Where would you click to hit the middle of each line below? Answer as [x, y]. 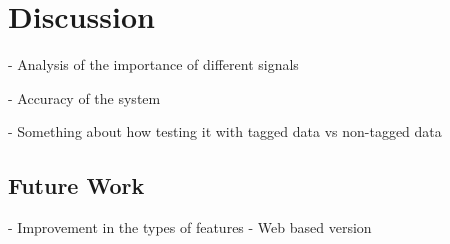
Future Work [76, 185]
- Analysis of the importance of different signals [153, 64]
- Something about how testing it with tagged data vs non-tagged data [225, 131]
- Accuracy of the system [84, 97]
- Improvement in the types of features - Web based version [190, 227]
